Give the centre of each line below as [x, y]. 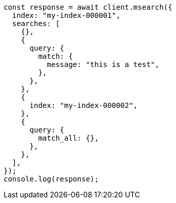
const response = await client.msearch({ [88, 7]
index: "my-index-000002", [84, 105]
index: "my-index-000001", [66, 15]
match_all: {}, [69, 138]
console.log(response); [51, 179]
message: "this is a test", [103, 64]
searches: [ [36, 24]
